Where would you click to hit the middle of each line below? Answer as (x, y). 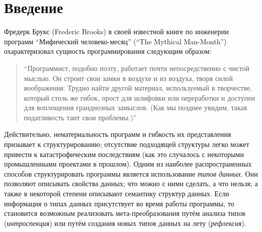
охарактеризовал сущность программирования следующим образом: (108, 51)
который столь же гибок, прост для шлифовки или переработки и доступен (139, 97)
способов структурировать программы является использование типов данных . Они (131, 173)
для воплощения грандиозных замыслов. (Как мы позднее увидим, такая (136, 107)
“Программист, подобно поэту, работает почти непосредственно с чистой (137, 68)
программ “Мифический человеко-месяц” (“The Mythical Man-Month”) (115, 41)
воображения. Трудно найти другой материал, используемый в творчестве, (138, 88)
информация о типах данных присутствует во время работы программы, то (119, 203)
